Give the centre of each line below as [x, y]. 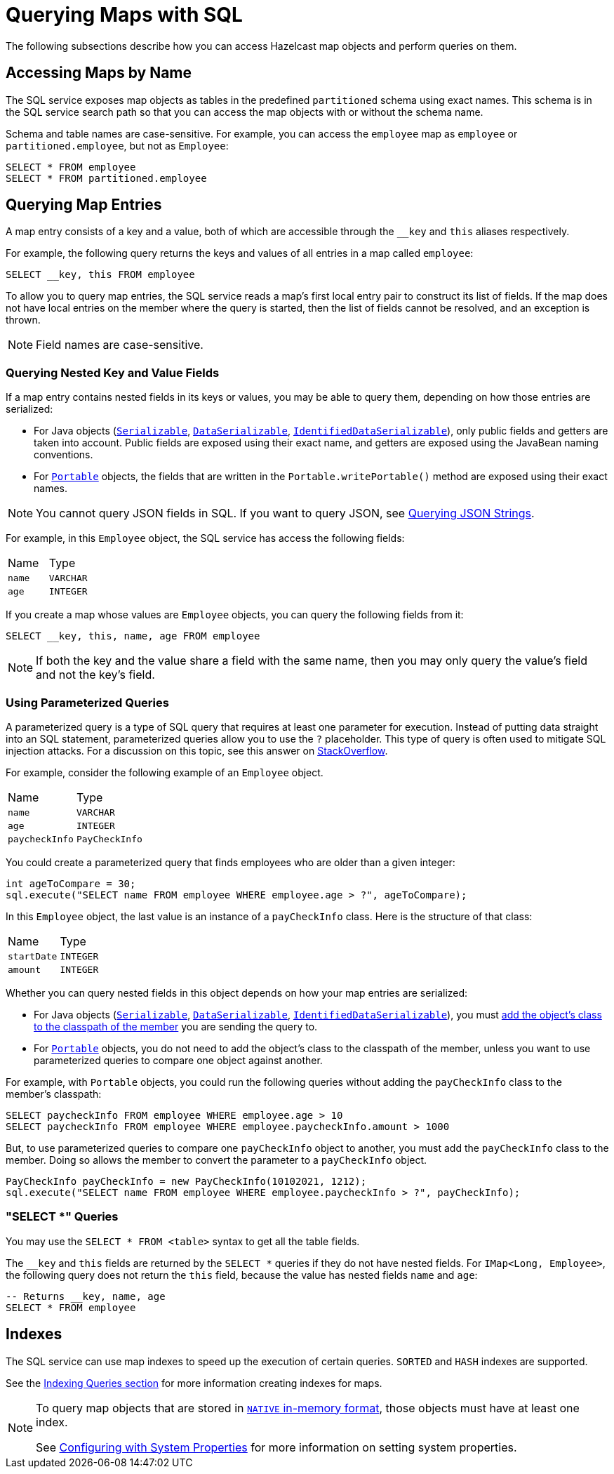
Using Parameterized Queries [87, 702]
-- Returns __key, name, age [86, 1296]
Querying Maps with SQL [124, 15]
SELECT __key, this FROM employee [100, 275]
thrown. [23, 320]
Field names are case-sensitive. [120, 345]
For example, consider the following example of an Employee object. [165, 772]
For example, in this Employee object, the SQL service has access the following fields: [205, 538]
